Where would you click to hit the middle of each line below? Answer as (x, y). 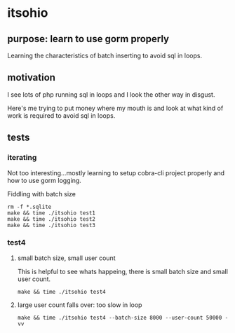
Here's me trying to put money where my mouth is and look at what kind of (115, 108)
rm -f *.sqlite (29, 207)
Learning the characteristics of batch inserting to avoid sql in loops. (105, 55)
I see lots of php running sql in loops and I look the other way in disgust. (111, 94)
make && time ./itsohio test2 (52, 219)
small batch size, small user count (66, 258)
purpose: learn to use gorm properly (88, 39)
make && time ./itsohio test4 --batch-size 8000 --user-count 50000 (120, 318)
